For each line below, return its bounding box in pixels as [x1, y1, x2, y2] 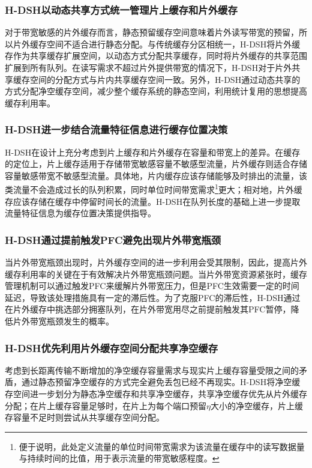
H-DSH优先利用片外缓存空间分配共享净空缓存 [5, 340, 218, 355]
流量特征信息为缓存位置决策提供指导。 [5, 207, 156, 219]
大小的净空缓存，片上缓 [210, 399, 303, 412]
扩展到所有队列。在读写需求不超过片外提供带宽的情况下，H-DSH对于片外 [5, 61, 292, 73]
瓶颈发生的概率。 [46, 315, 114, 327]
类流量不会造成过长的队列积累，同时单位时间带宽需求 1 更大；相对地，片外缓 [5, 181, 302, 196]
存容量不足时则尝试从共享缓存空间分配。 [5, 411, 164, 424]
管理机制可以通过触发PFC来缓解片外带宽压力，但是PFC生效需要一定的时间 [5, 279, 299, 292]
